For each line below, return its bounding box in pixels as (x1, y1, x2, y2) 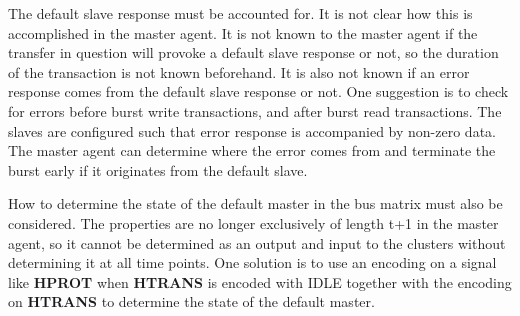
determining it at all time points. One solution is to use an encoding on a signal (8, 252, 497, 273)
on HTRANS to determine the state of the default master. (8, 291, 375, 312)
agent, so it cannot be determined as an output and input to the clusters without (8, 232, 506, 253)
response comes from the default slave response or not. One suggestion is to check (8, 81, 509, 102)
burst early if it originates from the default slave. (8, 159, 308, 180)
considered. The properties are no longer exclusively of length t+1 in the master (8, 212, 499, 233)
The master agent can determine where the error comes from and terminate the (8, 140, 496, 161)
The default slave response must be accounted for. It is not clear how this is (8, 3, 473, 23)
